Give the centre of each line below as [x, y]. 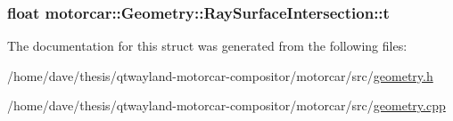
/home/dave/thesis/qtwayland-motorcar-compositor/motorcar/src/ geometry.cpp [226, 105]
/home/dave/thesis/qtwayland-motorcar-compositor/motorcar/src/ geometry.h [220, 75]
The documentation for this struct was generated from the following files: [207, 46]
